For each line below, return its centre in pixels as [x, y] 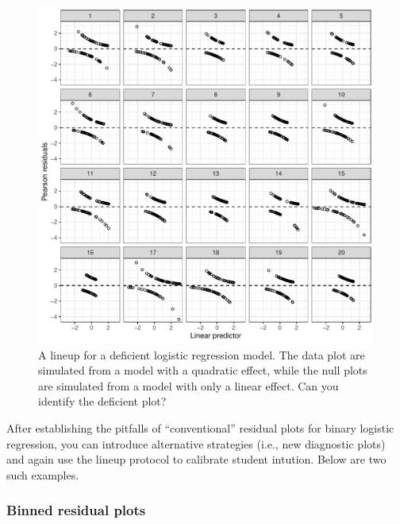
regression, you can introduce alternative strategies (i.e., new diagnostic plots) [196, 443]
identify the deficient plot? [102, 401]
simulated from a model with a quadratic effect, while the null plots [203, 370]
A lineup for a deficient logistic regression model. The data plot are [202, 354]
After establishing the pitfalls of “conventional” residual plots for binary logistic [200, 427]
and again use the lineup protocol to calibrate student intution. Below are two [196, 459]
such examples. [43, 474]
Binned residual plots [76, 510]
